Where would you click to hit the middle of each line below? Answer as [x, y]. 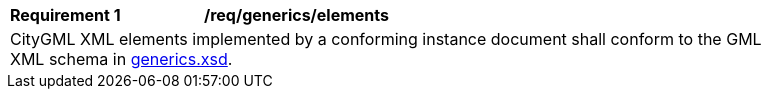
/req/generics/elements [296, 15]
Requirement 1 [65, 15]
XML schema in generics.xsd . [121, 59]
